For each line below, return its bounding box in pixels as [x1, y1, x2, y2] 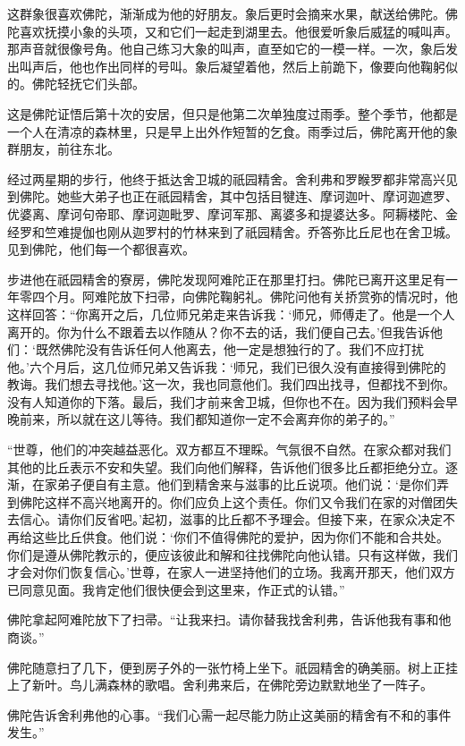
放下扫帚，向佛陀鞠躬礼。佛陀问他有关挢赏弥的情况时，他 [119, 287, 458, 306]
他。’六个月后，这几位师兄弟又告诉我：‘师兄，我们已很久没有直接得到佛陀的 [7, 357, 446, 376]
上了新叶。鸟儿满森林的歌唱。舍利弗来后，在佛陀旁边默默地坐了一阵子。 [7, 675, 433, 694]
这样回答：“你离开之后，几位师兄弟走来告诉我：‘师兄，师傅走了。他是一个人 [7, 304, 455, 323]
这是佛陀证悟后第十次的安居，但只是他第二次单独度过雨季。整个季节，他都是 [7, 104, 458, 123]
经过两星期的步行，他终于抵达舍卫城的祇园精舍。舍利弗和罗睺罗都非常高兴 [7, 169, 445, 188]
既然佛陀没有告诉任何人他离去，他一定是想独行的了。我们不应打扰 [35, 340, 424, 359]
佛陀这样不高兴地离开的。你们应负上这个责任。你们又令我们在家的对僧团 [19, 492, 445, 511]
